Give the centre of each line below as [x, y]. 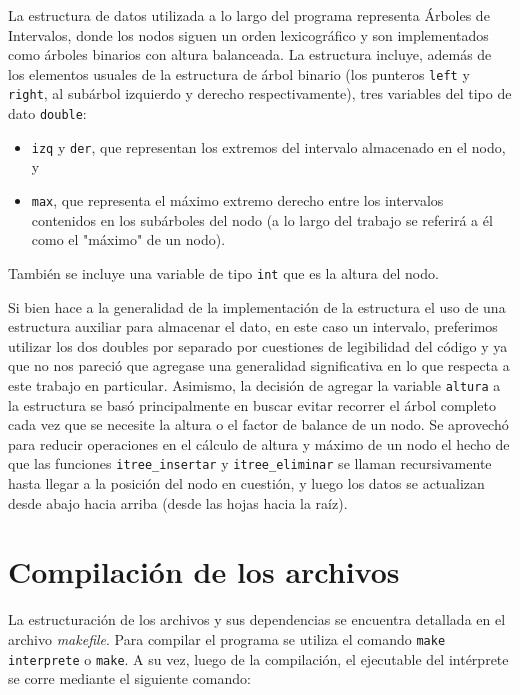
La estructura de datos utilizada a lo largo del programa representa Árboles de [249, 15]
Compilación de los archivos [204, 571]
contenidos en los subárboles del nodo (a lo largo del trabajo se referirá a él [262, 219]
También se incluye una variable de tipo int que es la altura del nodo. [223, 272]
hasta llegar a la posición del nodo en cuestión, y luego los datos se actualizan [246, 482]
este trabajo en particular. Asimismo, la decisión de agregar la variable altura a [254, 384]
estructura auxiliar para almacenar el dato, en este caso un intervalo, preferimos [253, 326]
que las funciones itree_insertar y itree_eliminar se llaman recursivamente [250, 463]
